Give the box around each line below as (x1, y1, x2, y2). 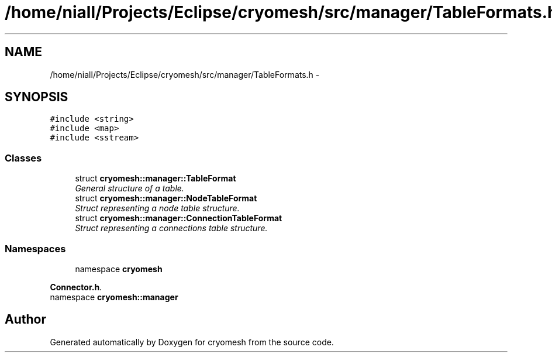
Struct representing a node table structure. (75, 203, 240, 214)
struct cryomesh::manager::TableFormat (75, 173, 236, 184)
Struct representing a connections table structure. (75, 223, 268, 234)
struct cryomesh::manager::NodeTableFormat (75, 193, 257, 204)
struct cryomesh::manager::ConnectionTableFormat (75, 213, 282, 224)
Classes (5, 152, 42, 164)
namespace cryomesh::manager (50, 291, 178, 302)
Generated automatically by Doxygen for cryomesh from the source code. (50, 337, 334, 347)
